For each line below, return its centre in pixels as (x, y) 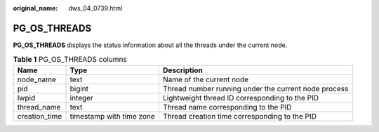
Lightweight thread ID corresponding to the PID (241, 98)
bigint (79, 88)
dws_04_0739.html (95, 8)
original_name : (35, 8)
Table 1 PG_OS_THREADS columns (70, 60)
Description (182, 70)
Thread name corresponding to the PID (227, 107)
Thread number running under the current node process (255, 88)
